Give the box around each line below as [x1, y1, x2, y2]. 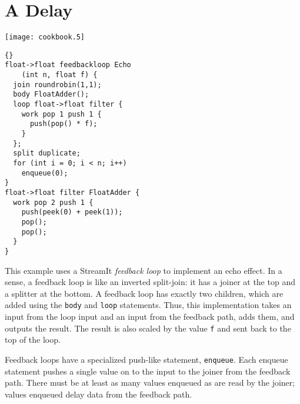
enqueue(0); [21, 168, 68, 177]
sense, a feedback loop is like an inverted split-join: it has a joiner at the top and [5, 276, 295, 288]
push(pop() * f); [29, 120, 98, 128]
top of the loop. [5, 333, 61, 346]
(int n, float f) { [21, 71, 98, 80]
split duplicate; [13, 149, 81, 158]
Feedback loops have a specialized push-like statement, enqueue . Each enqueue [5, 353, 288, 365]
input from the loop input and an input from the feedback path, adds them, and [5, 310, 295, 322]
